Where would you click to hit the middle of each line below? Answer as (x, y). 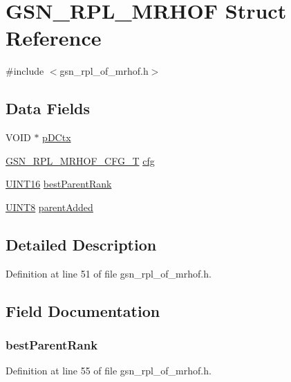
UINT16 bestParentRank (59, 184)
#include (25, 71)
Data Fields (48, 108)
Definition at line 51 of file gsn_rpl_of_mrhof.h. (109, 273)
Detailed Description (81, 244)
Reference (54, 38)
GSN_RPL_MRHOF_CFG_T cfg (80, 160)
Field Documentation (83, 310)
